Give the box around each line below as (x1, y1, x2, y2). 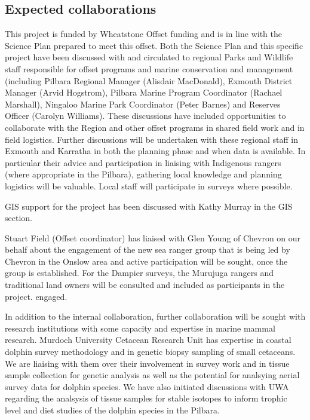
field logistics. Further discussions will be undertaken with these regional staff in (5, 133, 298, 145)
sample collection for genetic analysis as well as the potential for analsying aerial (5, 369, 300, 381)
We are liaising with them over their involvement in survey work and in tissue (5, 357, 290, 369)
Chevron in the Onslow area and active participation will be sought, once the (5, 255, 288, 267)
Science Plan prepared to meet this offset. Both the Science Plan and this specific (5, 39, 303, 51)
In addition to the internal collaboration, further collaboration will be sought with (5, 310, 306, 323)
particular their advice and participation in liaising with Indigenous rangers (5, 156, 281, 168)
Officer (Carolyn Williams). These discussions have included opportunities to (5, 109, 286, 122)
